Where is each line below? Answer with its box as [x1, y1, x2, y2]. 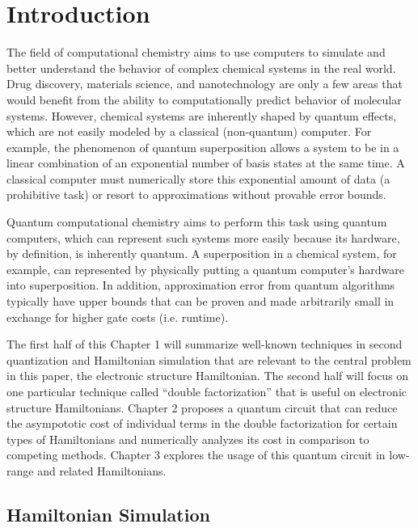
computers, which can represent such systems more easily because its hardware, [6, 229, 400, 246]
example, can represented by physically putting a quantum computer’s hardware [6, 260, 404, 277]
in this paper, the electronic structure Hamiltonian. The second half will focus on [6, 367, 409, 384]
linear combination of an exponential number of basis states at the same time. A [6, 154, 405, 171]
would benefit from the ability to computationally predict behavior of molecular [6, 91, 402, 108]
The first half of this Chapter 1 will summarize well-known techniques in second [6, 336, 403, 353]
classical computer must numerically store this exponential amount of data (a [6, 170, 391, 187]
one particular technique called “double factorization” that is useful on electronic [6, 383, 407, 399]
